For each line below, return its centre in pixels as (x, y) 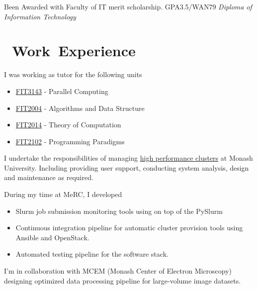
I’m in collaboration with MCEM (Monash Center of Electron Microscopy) (118, 271)
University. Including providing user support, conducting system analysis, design (127, 167)
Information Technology (40, 16)
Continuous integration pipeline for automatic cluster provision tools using (129, 228)
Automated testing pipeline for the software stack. (92, 254)
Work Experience (74, 50)
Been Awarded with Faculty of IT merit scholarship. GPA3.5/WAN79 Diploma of (128, 6)
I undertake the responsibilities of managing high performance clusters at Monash (128, 158)
